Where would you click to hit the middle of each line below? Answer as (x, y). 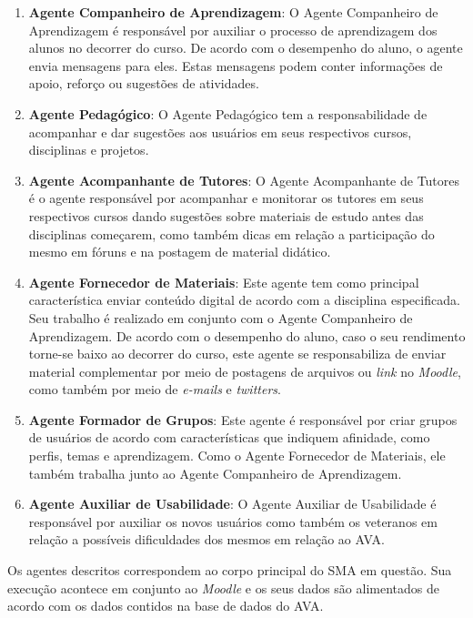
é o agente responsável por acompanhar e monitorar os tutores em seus (226, 198)
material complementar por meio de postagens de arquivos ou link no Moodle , (245, 371)
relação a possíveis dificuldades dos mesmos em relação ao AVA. (206, 539)
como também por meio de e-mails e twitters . (155, 389)
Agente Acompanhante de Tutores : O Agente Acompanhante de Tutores (244, 180)
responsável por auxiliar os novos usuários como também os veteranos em (233, 521)
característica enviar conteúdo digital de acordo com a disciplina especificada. (244, 300)
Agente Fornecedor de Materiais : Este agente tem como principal (224, 282)
